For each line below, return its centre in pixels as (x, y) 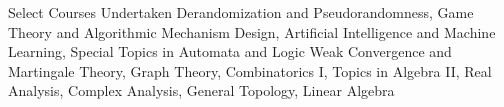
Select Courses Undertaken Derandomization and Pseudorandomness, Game (241, 12)
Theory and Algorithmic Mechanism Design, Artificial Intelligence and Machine (252, 31)
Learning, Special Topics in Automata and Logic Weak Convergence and (230, 51)
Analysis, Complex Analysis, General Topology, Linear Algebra (201, 90)
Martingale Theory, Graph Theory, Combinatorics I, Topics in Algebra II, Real (250, 70)
